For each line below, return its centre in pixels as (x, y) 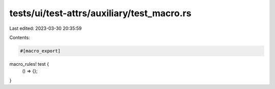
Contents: (20, 37)
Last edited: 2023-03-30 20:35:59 (46, 28)
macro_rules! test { (29, 64)
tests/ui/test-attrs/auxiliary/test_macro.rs (100, 13)
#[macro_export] (40, 51)
